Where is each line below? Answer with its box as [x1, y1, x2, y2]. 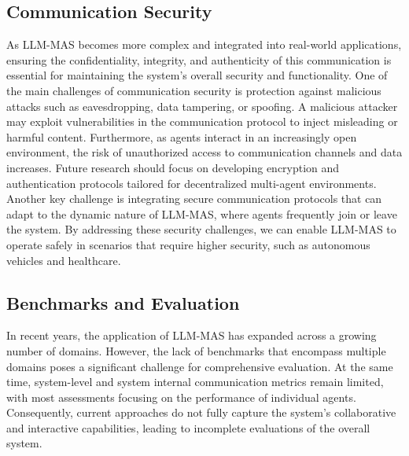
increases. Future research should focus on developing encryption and [6, 159, 340, 175]
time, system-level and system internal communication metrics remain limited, [6, 373, 384, 390]
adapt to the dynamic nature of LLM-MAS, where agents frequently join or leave [6, 205, 397, 222]
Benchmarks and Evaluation [6, 290, 240, 314]
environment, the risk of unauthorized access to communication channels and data [6, 144, 403, 160]
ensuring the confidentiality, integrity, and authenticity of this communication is [6, 51, 392, 68]
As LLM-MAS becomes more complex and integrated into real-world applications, [6, 36, 402, 53]
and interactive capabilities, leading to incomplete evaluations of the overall [6, 419, 370, 436]
